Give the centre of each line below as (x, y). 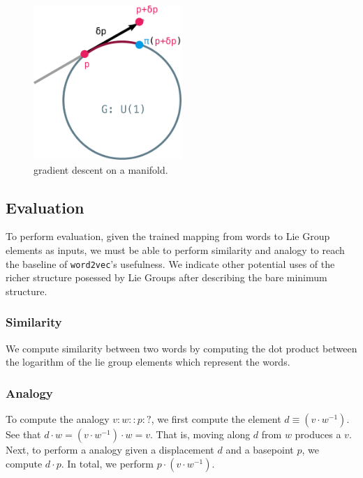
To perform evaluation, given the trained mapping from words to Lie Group (168, 236)
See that (23, 434)
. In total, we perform (107, 463)
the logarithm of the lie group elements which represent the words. (148, 362)
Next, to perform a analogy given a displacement (110, 450)
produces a (318, 434)
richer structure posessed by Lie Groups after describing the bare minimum (166, 277)
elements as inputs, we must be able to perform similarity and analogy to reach (175, 250)
